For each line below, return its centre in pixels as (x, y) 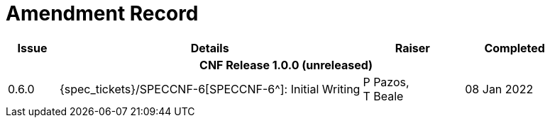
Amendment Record (102, 13)
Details (210, 48)
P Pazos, (386, 82)
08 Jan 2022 (499, 89)
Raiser (412, 48)
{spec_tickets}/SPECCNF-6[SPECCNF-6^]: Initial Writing (210, 89)
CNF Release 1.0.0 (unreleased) (286, 65)
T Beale (383, 96)
